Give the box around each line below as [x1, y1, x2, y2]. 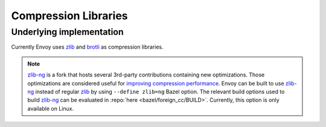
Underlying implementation [11, 26, 124, 37]
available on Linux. [27, 105, 74, 112]
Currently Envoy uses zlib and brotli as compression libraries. [11, 43, 164, 51]
